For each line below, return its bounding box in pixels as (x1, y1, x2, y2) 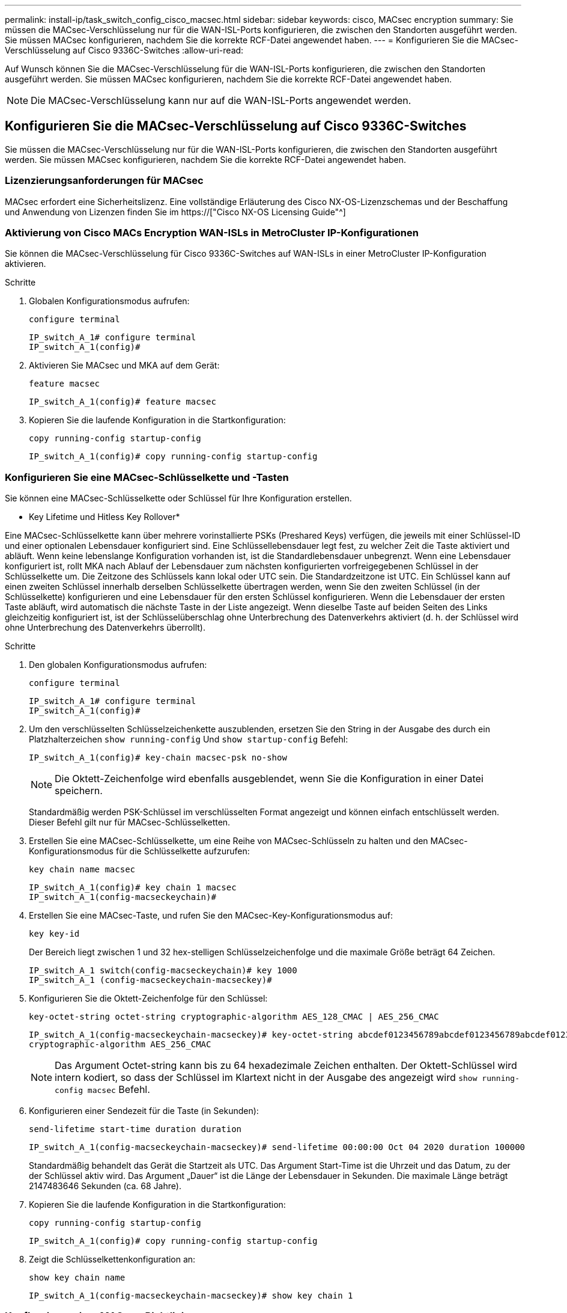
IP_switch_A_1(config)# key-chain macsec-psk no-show (29, 753, 287, 763)
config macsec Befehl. (55, 1083, 150, 1096)
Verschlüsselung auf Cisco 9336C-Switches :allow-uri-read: (5, 45, 244, 55)
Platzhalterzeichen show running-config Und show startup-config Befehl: (29, 734, 348, 745)
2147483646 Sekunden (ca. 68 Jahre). (29, 1181, 181, 1192)
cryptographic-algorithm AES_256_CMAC (29, 1039, 211, 1050)
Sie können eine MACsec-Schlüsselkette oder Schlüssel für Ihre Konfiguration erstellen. (5, 493, 352, 504)
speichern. (55, 785, 103, 797)
